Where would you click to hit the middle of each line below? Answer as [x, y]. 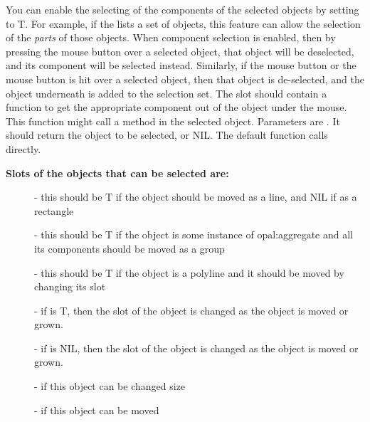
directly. [23, 148]
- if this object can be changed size [110, 386]
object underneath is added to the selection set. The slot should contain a [166, 93]
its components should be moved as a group [129, 248]
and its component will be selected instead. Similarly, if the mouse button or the [181, 65]
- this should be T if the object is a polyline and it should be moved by [189, 272]
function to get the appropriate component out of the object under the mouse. [176, 107]
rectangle [54, 210]
